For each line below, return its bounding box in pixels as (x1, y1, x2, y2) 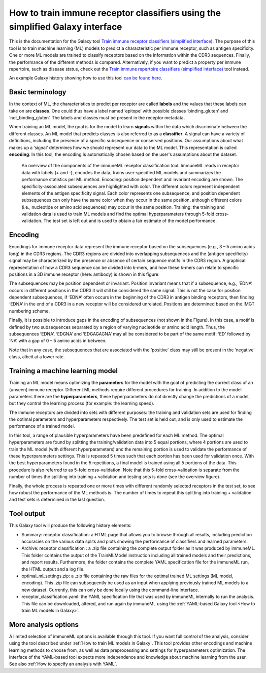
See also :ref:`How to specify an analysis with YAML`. (9, 661, 118, 667)
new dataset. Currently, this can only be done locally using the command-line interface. (21, 587, 199, 593)
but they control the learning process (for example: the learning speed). (9, 400, 155, 407)
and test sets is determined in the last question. (9, 496, 105, 503)
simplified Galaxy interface (9, 21, 123, 32)
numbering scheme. (9, 308, 50, 314)
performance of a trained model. (9, 423, 75, 429)
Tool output (9, 510, 45, 518)
